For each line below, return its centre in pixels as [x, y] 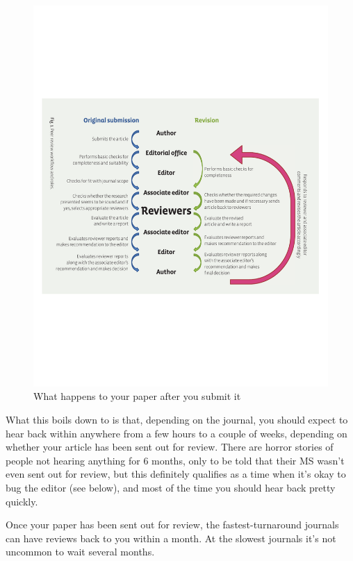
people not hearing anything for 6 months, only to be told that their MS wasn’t [175, 460]
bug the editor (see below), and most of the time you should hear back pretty [171, 488]
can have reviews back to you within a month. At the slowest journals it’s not [171, 538]
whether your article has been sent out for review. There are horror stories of [170, 447]
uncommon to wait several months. [80, 552]
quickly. [22, 501]
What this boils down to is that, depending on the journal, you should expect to [177, 420]
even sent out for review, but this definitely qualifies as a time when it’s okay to [176, 474]
